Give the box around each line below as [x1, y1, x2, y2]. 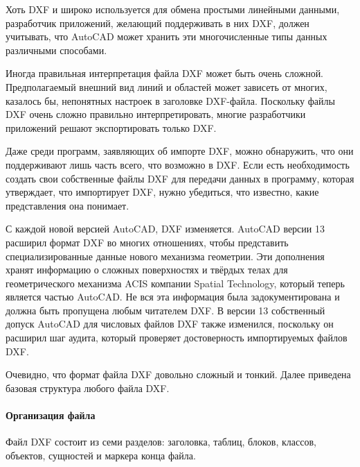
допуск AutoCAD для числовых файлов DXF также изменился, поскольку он [6, 316, 334, 331]
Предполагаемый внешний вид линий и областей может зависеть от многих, [6, 79, 327, 94]
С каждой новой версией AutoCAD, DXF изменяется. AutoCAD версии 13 [6, 221, 325, 236]
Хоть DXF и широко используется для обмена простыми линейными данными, [6, 2, 340, 16]
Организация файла [6, 408, 96, 423]
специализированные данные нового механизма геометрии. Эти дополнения [6, 248, 325, 263]
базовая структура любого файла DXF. [6, 380, 170, 395]
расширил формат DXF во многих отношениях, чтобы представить [6, 235, 289, 249]
